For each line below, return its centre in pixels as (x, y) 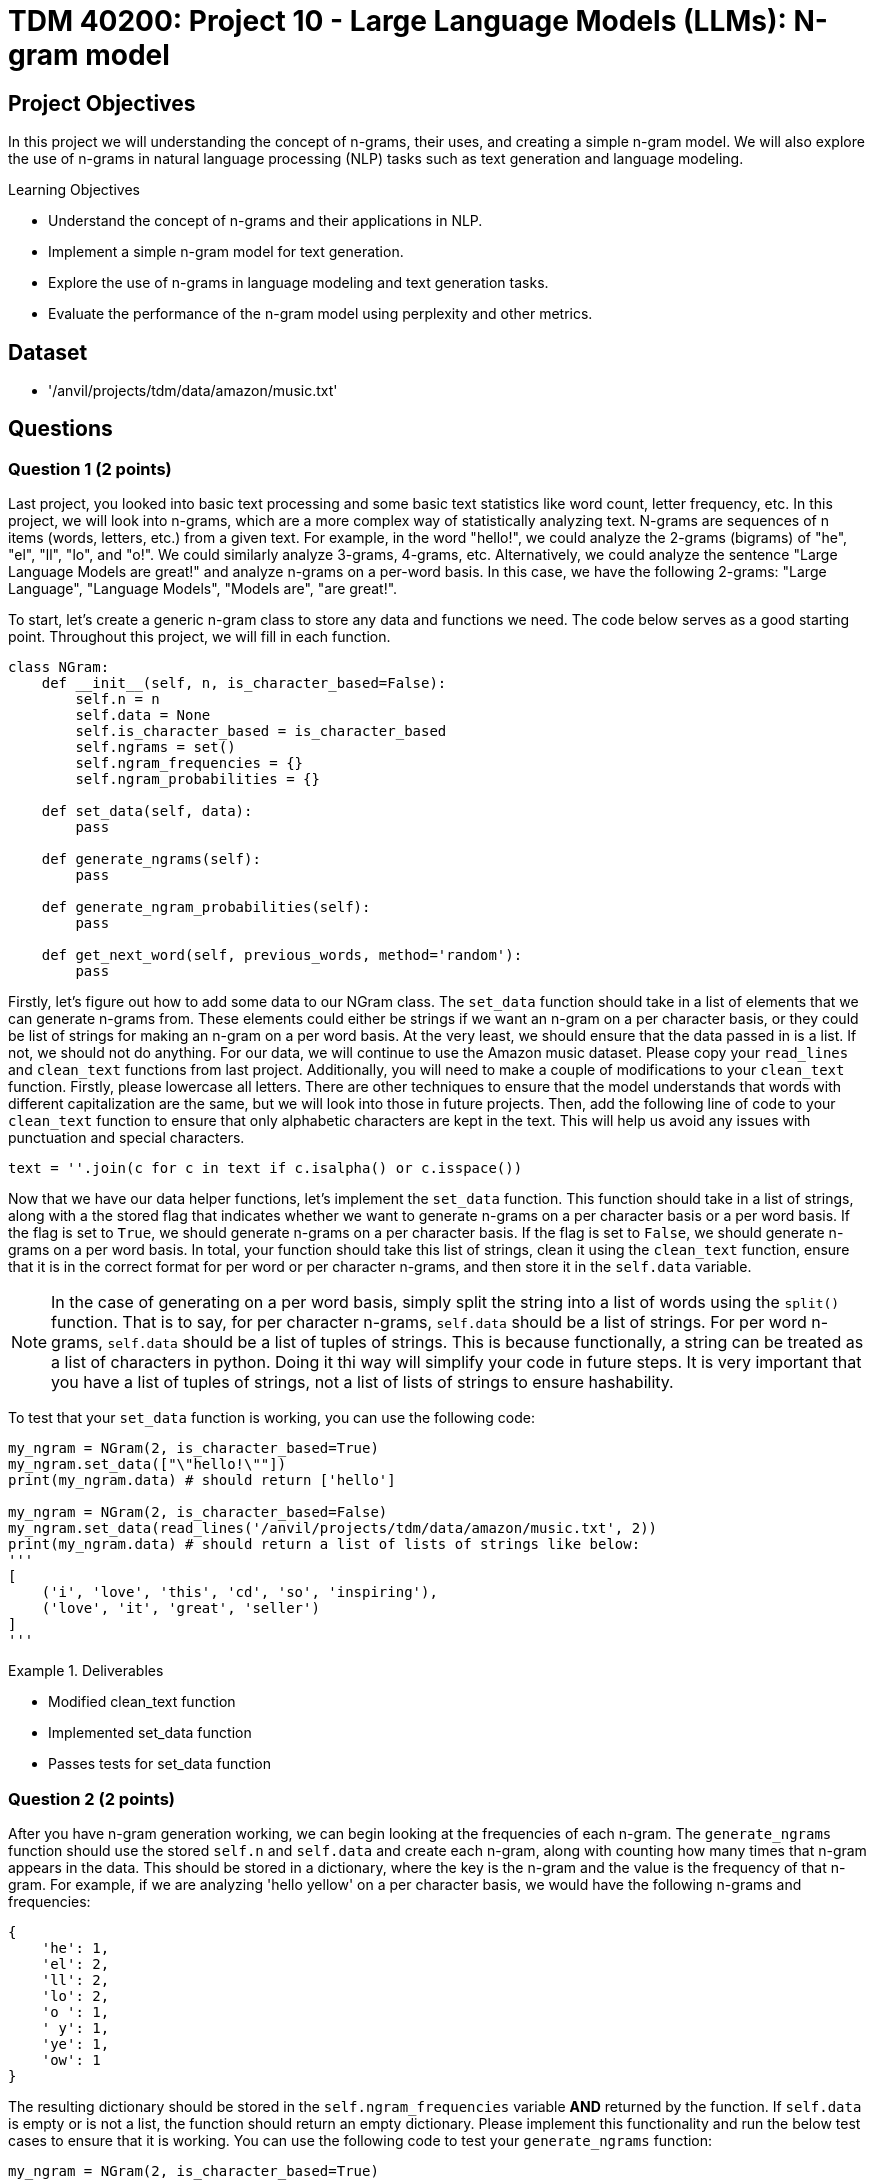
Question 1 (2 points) (90, 468)
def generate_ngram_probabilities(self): (206, 907)
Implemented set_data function (150, 1733)
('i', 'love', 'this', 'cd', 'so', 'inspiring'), (239, 1592)
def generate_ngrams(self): (151, 859)
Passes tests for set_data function (159, 1764)
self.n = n (117, 699)
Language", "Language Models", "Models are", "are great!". (203, 589)
